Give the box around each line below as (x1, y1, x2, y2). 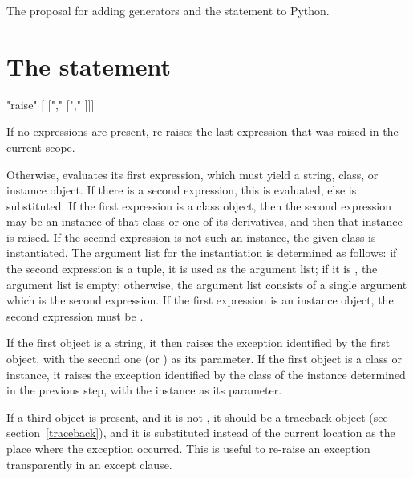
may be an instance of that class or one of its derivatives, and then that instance (6, 213, 403, 230)
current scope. (6, 138, 75, 155)
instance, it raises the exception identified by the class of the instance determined (6, 366, 406, 382)
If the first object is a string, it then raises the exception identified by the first (6, 334, 391, 351)
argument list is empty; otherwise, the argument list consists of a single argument (6, 276, 407, 292)
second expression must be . (6, 307, 144, 324)
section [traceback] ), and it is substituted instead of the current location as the (6, 424, 395, 441)
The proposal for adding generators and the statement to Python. (6, 2, 330, 18)
